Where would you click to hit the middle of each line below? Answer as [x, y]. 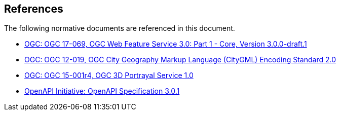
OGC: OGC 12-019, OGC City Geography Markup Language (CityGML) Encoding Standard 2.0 [180, 60]
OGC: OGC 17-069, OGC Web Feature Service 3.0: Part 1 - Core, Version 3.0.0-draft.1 [166, 44]
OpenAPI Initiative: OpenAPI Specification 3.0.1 [102, 91]
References [34, 9]
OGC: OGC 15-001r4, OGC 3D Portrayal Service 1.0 [109, 75]
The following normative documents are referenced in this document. [120, 28]
